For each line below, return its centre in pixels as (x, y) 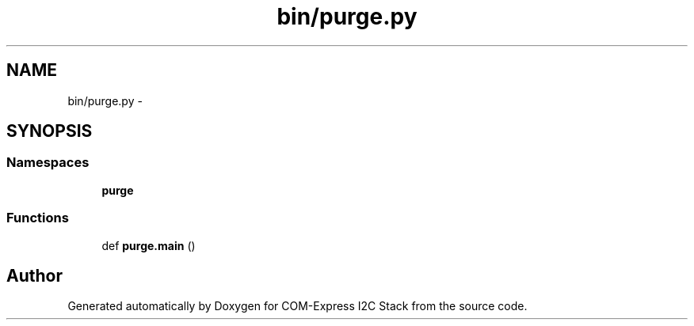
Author (34, 275)
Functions (38, 218)
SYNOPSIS (50, 131)
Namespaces (48, 163)
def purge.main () (149, 245)
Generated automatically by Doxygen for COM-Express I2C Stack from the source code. (297, 306)
